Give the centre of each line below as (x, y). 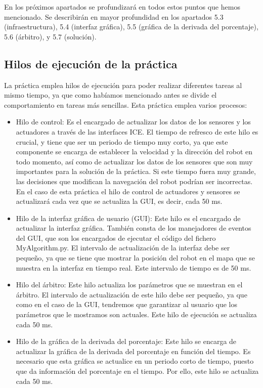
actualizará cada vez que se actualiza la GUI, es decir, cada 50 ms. (119, 201)
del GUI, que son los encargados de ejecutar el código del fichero (116, 238)
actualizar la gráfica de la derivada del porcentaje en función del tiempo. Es (133, 351)
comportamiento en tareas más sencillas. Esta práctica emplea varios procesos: (126, 104)
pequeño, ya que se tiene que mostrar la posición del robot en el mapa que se (135, 258)
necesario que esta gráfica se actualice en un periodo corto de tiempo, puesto (135, 361)
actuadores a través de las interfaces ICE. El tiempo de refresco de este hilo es (137, 131)
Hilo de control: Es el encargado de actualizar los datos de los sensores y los (133, 122)
